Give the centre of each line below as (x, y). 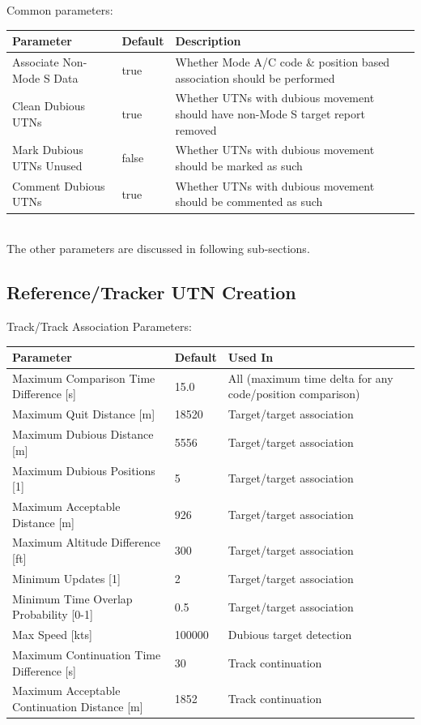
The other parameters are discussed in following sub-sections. (158, 249)
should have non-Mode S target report (270, 113)
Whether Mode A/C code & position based (283, 61)
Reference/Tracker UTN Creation (151, 292)
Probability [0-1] (53, 614)
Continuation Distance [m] (78, 707)
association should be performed (255, 77)
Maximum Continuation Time (87, 655)
